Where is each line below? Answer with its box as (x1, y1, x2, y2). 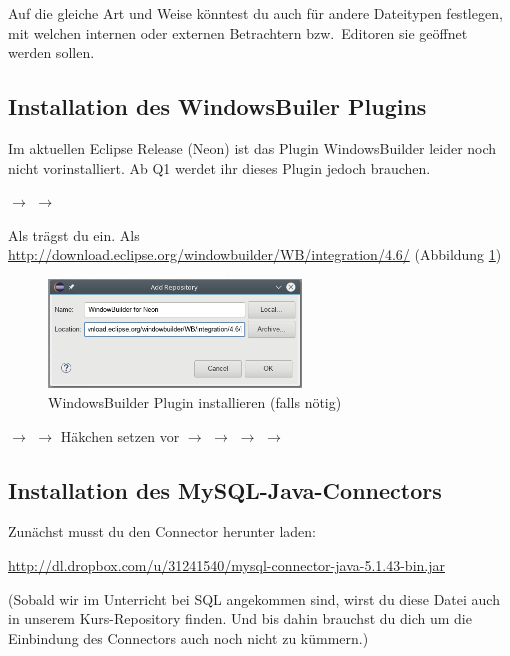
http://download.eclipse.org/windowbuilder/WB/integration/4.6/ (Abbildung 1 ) (8, 244, 502, 265)
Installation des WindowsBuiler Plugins (8, 91, 427, 122)
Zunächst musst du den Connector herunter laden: (8, 521, 316, 542)
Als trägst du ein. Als (8, 224, 140, 245)
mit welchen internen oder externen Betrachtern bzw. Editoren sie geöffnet (8, 22, 468, 43)
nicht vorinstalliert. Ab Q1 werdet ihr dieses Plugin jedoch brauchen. (8, 157, 431, 178)
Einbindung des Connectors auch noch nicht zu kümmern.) (8, 627, 369, 648)
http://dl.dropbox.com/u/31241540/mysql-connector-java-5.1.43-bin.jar (8, 554, 445, 575)
